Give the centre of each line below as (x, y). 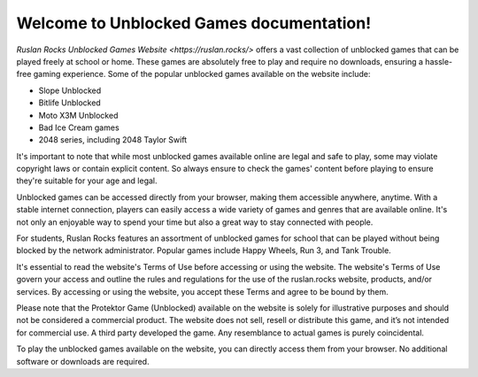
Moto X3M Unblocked (78, 115)
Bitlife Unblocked (69, 103)
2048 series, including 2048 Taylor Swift (113, 140)
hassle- (439, 61)
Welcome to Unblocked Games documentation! (194, 23)
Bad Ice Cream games (79, 127)
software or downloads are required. (83, 361)
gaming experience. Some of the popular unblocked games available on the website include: (202, 74)
